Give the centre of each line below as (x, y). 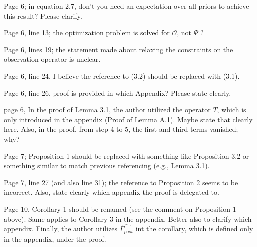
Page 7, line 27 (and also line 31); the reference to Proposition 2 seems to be (121, 182)
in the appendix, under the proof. (55, 238)
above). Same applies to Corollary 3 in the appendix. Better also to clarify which (128, 218)
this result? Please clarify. (43, 16)
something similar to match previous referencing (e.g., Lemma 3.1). (107, 165)
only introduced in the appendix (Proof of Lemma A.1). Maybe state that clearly (128, 119)
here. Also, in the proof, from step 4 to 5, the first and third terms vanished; (121, 129)
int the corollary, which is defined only (194, 228)
